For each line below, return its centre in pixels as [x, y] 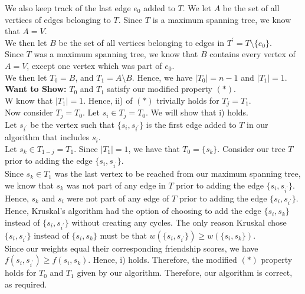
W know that [29, 100]
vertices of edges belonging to [58, 19]
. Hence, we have [162, 77]
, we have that [154, 148]
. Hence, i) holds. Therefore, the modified [163, 260]
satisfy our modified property [160, 89]
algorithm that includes [47, 137]
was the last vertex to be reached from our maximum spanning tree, [178, 174]
